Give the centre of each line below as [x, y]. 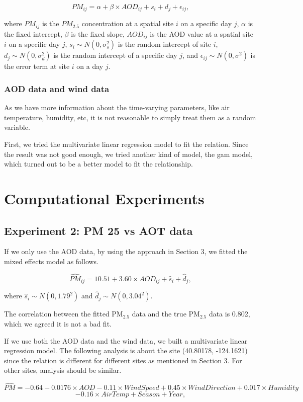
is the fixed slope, [98, 33]
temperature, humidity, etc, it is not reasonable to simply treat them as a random [130, 117]
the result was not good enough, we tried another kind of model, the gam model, [128, 154]
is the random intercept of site [165, 44]
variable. [17, 127]
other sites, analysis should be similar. [63, 370]
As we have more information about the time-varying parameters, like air [117, 107]
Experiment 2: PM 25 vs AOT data [98, 230]
